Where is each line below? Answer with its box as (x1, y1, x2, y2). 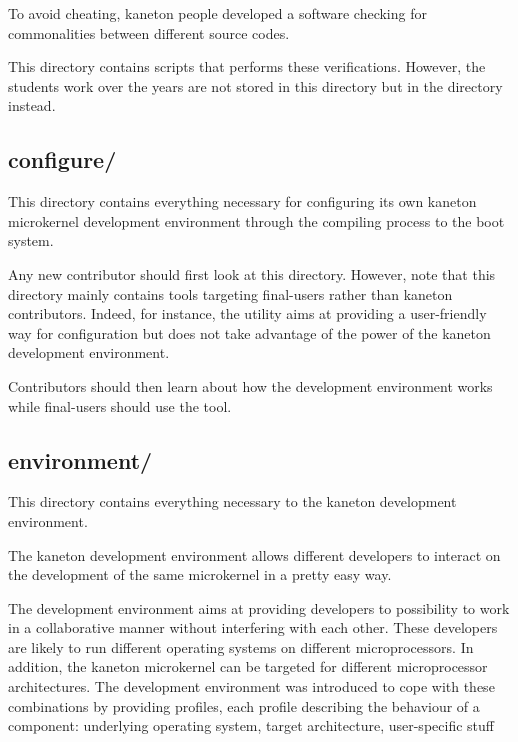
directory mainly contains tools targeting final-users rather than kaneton (8, 283, 453, 304)
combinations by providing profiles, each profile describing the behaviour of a (8, 695, 480, 716)
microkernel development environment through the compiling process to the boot (8, 210, 505, 231)
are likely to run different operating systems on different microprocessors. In (8, 636, 474, 657)
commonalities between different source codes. (8, 22, 290, 43)
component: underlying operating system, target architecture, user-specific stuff (8, 715, 494, 736)
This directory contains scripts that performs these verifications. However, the (8, 56, 486, 77)
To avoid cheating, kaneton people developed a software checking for (8, 3, 427, 23)
